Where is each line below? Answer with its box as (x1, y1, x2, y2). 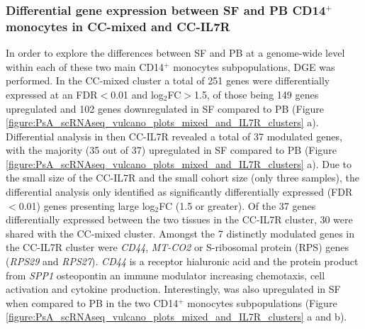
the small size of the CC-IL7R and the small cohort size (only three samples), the (6, 170, 360, 185)
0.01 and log (111, 87, 164, 101)
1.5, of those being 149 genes (194, 87, 319, 101)
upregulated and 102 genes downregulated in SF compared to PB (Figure (6, 101, 325, 116)
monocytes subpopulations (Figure (187, 295, 337, 310)
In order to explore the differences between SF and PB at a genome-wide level (6, 45, 345, 60)
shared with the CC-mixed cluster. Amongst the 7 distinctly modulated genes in (6, 225, 355, 240)
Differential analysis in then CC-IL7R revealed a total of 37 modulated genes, (6, 128, 342, 143)
